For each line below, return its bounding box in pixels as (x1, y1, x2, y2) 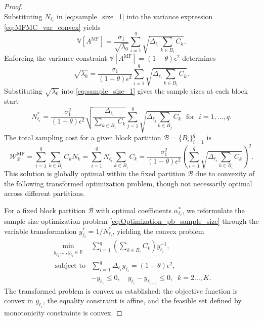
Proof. (4, 1, 23, 11)
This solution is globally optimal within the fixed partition (4, 168, 186, 179)
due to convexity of (195, 168, 255, 179)
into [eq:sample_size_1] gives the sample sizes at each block (61, 85, 248, 96)
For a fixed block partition (4, 205, 86, 216)
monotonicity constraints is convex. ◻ (4, 307, 122, 317)
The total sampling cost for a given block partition (4, 132, 161, 143)
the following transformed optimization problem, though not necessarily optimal (4, 178, 252, 188)
